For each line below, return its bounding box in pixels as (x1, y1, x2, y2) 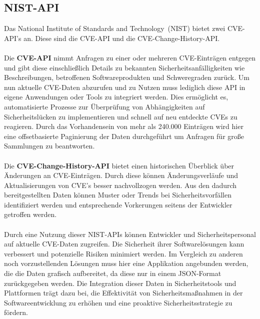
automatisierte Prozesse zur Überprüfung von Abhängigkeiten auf (4, 101, 205, 111)
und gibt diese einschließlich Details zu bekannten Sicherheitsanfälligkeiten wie (4, 62, 245, 72)
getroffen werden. (4, 209, 57, 219)
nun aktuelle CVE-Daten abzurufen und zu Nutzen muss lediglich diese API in (4, 81, 245, 92)
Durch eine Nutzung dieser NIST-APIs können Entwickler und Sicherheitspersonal (4, 228, 256, 239)
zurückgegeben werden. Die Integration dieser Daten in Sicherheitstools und (4, 277, 236, 288)
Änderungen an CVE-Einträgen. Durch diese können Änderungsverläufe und (4, 170, 238, 180)
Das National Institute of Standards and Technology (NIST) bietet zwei (4, 23, 225, 33)
